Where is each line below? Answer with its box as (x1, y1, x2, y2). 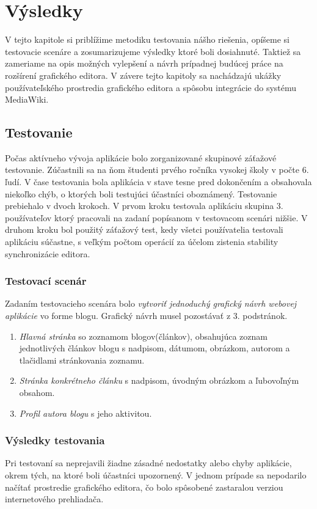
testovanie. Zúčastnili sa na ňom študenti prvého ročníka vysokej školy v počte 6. (5, 163, 309, 176)
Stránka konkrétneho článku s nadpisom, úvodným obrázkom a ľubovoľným (19, 374, 299, 387)
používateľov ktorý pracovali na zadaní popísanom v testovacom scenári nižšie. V (5, 211, 308, 224)
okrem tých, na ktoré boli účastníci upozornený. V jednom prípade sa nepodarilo (5, 469, 307, 482)
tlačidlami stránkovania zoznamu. (19, 353, 145, 366)
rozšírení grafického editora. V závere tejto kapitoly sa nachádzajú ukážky (5, 68, 282, 81)
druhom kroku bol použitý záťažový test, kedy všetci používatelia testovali (5, 223, 283, 236)
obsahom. (19, 386, 55, 399)
